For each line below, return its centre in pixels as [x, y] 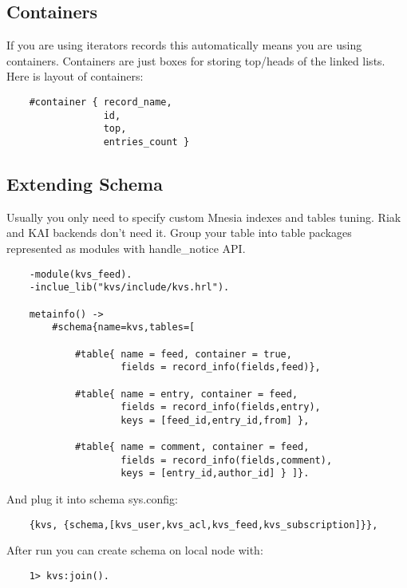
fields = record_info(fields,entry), [221, 407]
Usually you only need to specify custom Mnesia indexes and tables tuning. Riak [204, 217]
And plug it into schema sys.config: [92, 499]
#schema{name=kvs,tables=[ [124, 328]
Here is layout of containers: [75, 76]
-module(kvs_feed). [81, 274]
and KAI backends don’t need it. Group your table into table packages [179, 233]
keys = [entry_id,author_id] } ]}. [215, 474]
